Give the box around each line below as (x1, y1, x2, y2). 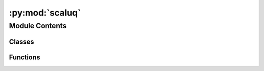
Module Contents (9, 21, 67, 30)
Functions (9, 53, 41, 61)
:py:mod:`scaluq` (9, 7, 81, 18)
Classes (9, 37, 34, 46)
